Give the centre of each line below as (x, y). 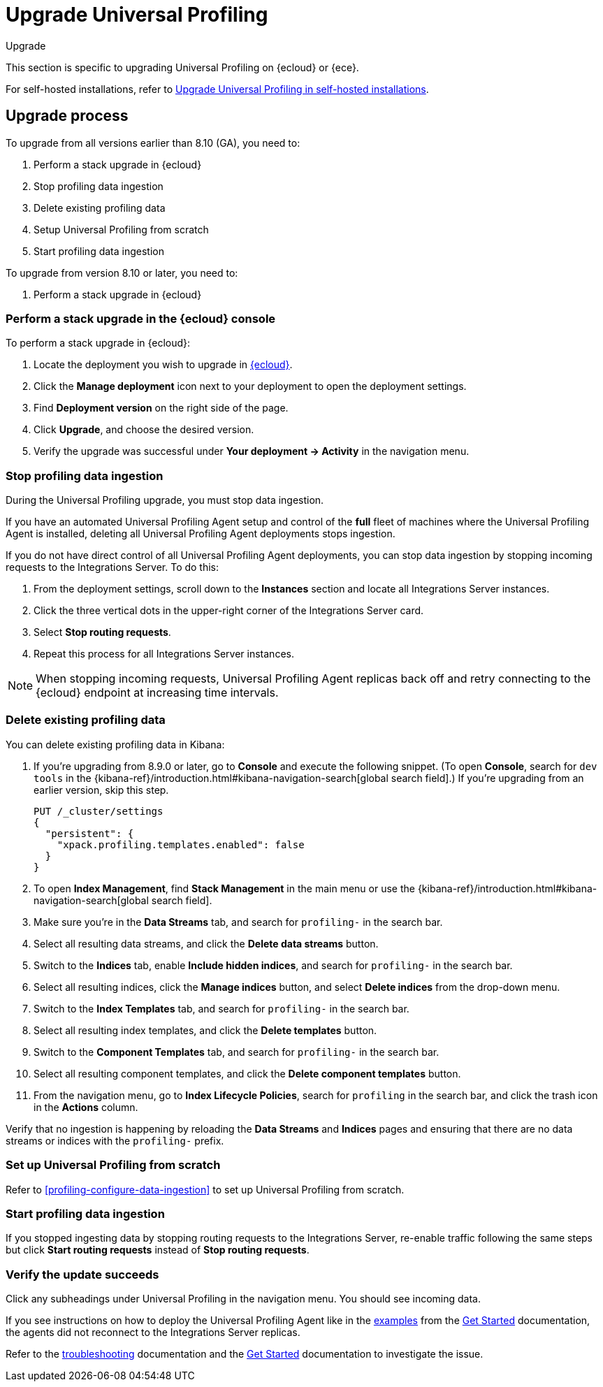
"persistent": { (89, 833)
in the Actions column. (86, 1107)
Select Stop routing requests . (102, 632)
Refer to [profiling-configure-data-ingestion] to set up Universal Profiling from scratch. (205, 1189)
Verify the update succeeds (82, 1274)
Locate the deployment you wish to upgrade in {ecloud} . (163, 365)
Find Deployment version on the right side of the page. (161, 408)
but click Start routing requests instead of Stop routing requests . (158, 1250)
